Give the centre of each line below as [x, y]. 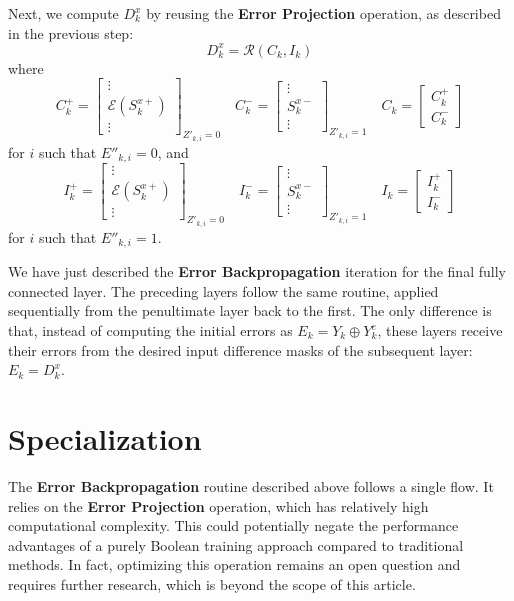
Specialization [105, 438]
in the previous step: [71, 32]
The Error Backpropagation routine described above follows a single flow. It [251, 485]
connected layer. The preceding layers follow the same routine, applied [223, 290]
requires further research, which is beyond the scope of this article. [212, 583]
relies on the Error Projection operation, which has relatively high [218, 505]
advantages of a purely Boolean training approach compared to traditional [236, 544]
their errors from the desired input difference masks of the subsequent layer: [240, 349]
